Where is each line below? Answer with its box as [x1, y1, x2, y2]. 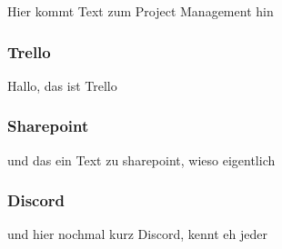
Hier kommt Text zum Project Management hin [7, 2, 274, 20]
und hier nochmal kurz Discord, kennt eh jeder [7, 224, 267, 244]
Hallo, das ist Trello [7, 75, 117, 95]
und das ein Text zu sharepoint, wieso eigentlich [7, 150, 276, 169]
